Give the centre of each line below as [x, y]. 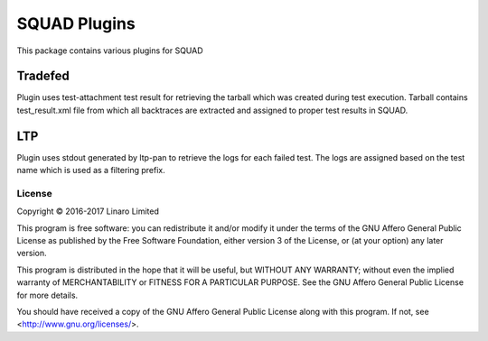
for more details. [47, 295]
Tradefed [43, 76]
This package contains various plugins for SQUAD [110, 51]
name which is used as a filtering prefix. [91, 170]
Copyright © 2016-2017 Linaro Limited [88, 211]
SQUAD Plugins [76, 23]
